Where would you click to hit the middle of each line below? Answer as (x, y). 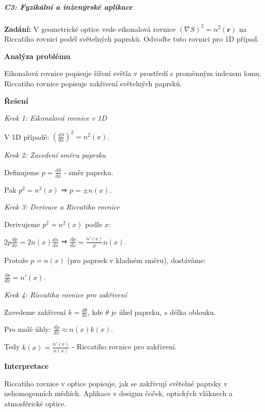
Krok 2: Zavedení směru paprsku (55, 155)
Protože (16, 260)
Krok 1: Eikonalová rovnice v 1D (56, 118)
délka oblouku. (193, 312)
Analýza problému (37, 56)
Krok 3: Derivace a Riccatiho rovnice (62, 207)
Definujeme (22, 172)
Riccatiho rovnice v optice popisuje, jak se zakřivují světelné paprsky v (116, 383)
